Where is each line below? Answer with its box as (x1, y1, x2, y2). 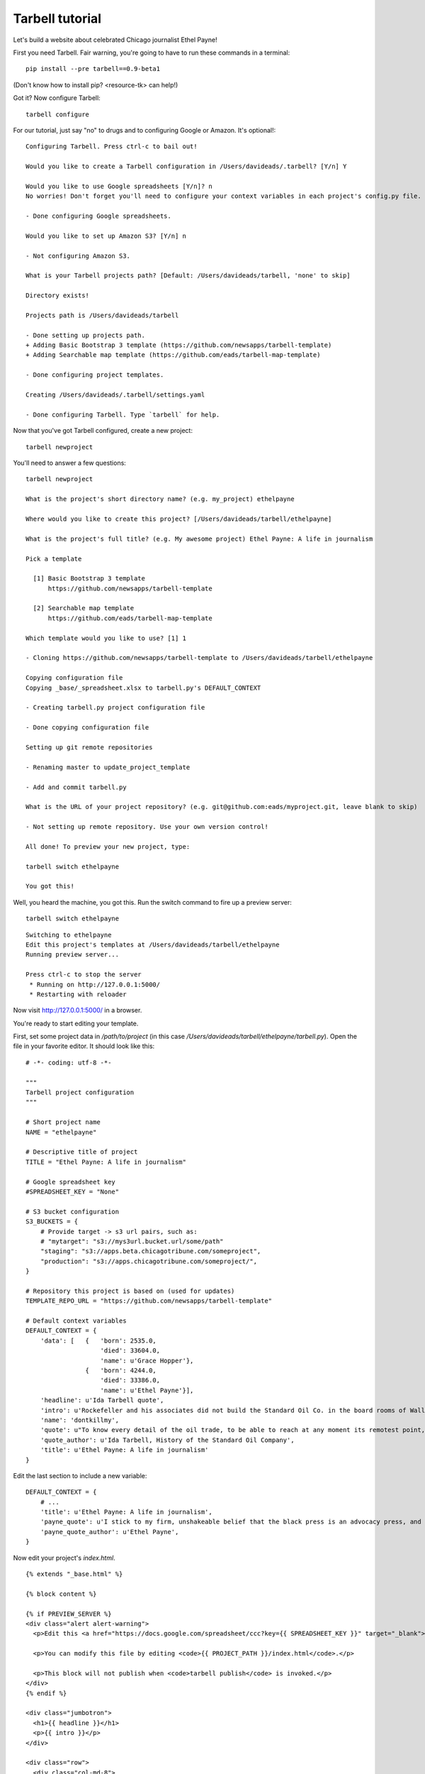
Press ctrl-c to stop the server (25, 971, 142, 979)
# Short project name (25, 1118, 101, 1126)
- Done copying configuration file (25, 724, 149, 732)
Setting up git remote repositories (25, 743, 153, 751)
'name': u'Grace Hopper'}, (100, 1356, 194, 1365)
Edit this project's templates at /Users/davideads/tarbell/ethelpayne (25, 940, 280, 949)
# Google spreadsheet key (25, 1178, 116, 1186)
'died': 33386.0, (100, 1377, 161, 1384)
